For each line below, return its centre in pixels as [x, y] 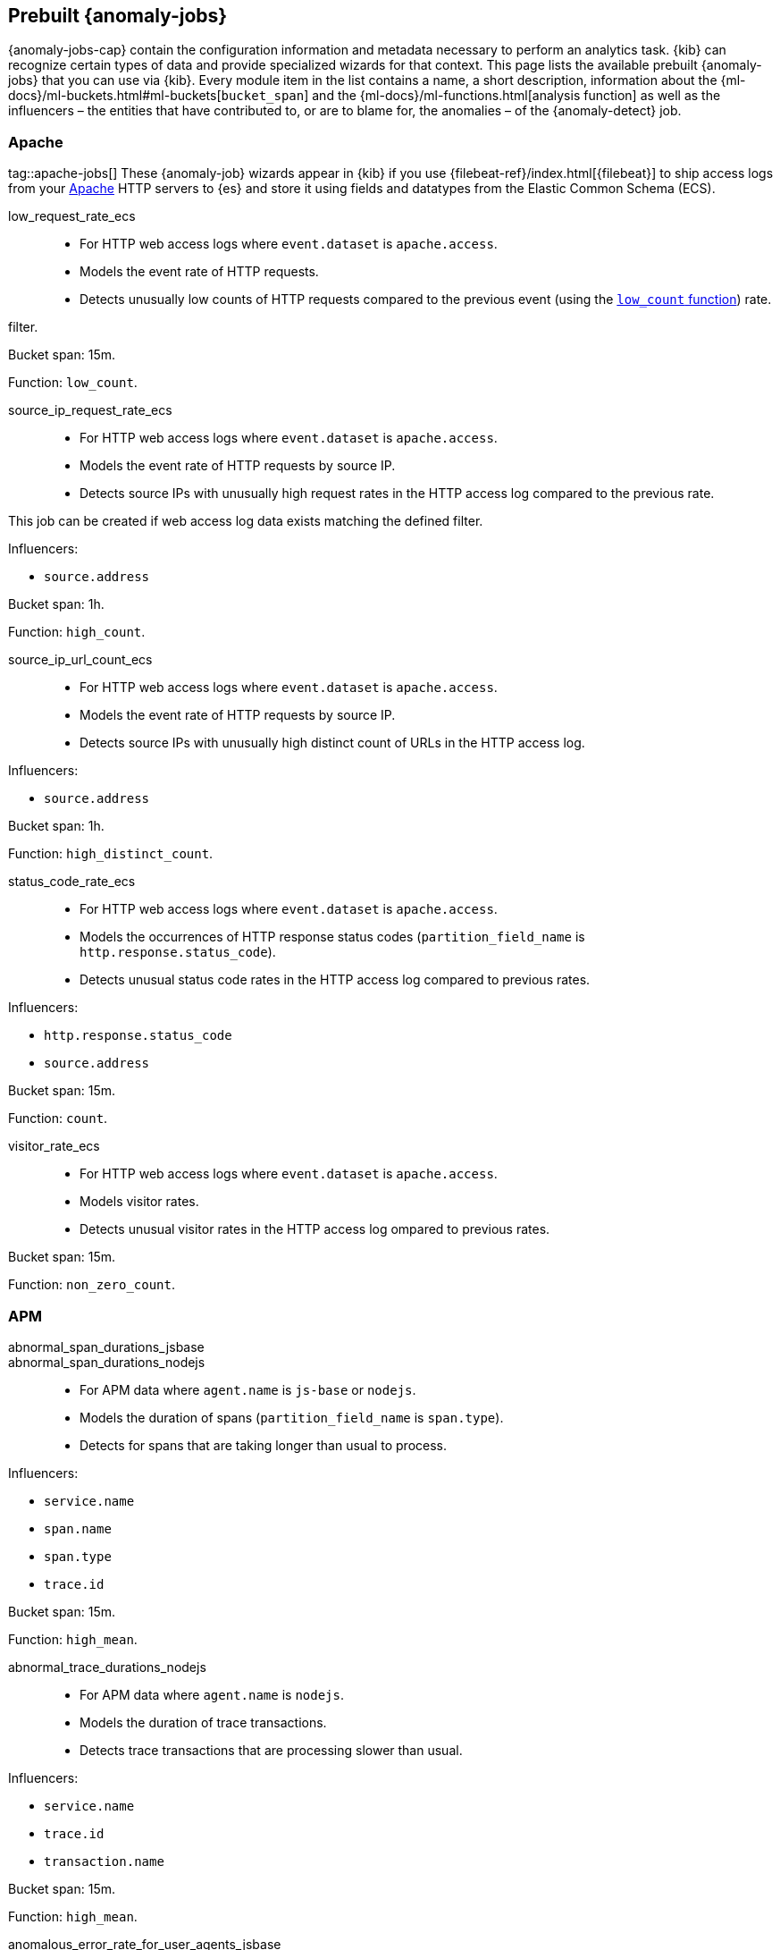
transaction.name [104, 1861]
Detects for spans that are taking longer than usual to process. [264, 1445]
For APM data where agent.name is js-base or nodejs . [248, 1389]
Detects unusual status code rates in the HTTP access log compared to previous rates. [335, 980]
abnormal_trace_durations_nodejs [107, 1667]
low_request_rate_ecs [72, 216]
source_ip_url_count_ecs [80, 660]
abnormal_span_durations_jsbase [106, 1346]
